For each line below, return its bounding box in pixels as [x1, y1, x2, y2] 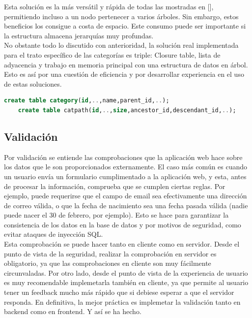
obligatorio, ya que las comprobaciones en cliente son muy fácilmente [4, 258, 211, 268]
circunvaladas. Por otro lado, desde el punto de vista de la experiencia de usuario [4, 267, 248, 278]
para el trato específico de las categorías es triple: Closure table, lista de [4, 49, 221, 60]
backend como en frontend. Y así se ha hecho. [4, 306, 141, 317]
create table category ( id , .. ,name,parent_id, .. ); [4, 97, 169, 104]
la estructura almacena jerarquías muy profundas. [4, 30, 154, 40]
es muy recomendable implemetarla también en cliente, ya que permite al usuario [4, 277, 249, 287]
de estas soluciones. [4, 78, 62, 89]
